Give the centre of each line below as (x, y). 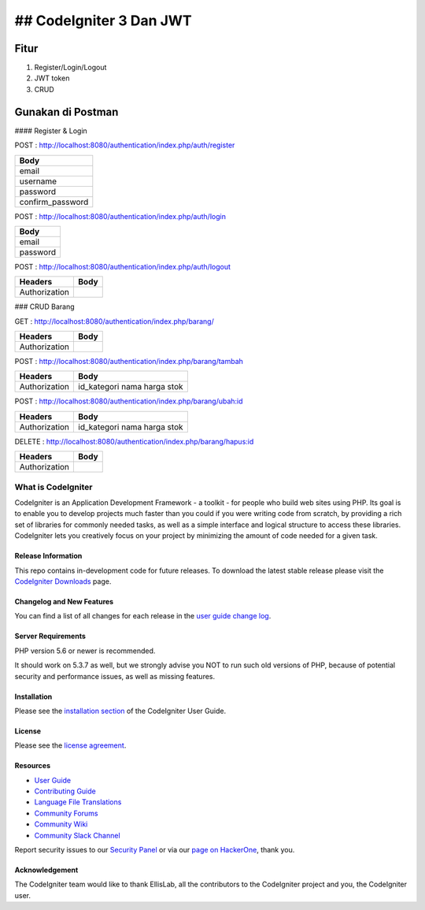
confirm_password (54, 202)
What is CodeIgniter (54, 487)
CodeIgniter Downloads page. (63, 581)
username (38, 181)
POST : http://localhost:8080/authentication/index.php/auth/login (120, 216)
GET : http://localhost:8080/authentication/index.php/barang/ (114, 321)
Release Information (48, 556)
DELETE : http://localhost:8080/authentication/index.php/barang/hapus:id (134, 441)
